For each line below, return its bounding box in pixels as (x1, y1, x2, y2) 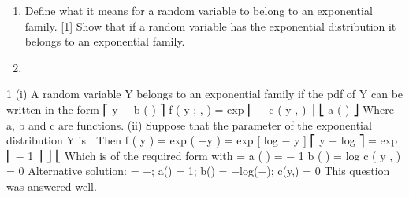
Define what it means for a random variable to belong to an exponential (24, 2, 373, 18)
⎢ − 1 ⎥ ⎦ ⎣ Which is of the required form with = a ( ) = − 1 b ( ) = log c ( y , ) (6, 147, 401, 163)
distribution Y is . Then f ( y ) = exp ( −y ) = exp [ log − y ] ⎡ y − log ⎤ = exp (6, 132, 398, 148)
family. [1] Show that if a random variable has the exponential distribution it (24, 17, 396, 34)
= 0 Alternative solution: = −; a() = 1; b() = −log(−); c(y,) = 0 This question (6, 162, 390, 179)
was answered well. (6, 177, 97, 194)
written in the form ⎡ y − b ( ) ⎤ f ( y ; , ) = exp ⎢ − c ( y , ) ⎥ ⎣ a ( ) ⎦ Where (6, 100, 394, 117)
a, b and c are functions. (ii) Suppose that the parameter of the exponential (6, 116, 372, 133)
